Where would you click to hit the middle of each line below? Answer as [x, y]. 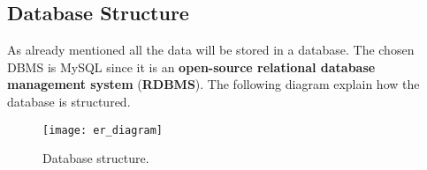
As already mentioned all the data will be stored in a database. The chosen [211, 50]
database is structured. [69, 101]
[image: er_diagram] [103, 130]
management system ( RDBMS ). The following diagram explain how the [213, 84]
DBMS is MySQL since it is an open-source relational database [191, 67]
